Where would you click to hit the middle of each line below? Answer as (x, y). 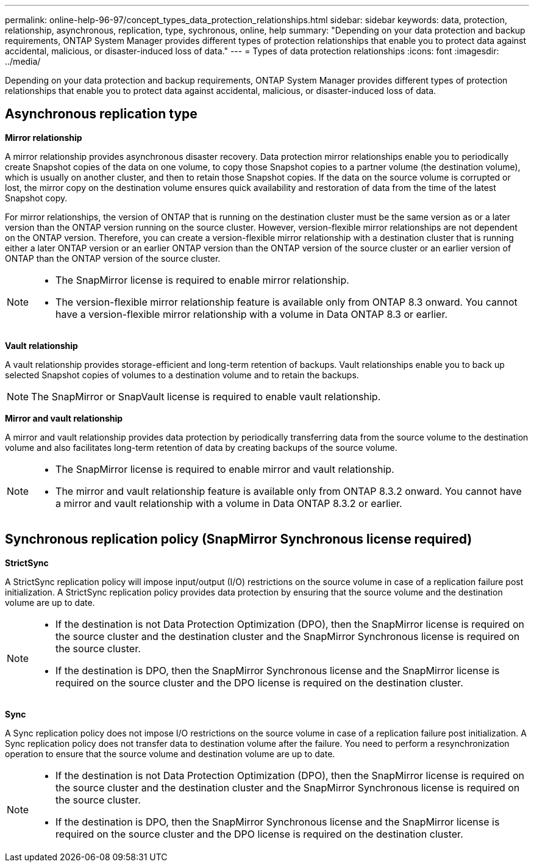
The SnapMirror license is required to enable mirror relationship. (202, 280)
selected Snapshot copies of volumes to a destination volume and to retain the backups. (182, 375)
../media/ (23, 61)
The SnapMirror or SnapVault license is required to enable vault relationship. (206, 396)
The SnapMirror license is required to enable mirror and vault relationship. (225, 469)
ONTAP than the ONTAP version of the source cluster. (113, 258)
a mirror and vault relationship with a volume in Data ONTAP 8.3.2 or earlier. (229, 503)
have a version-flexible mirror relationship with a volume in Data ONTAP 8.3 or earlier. (252, 314)
